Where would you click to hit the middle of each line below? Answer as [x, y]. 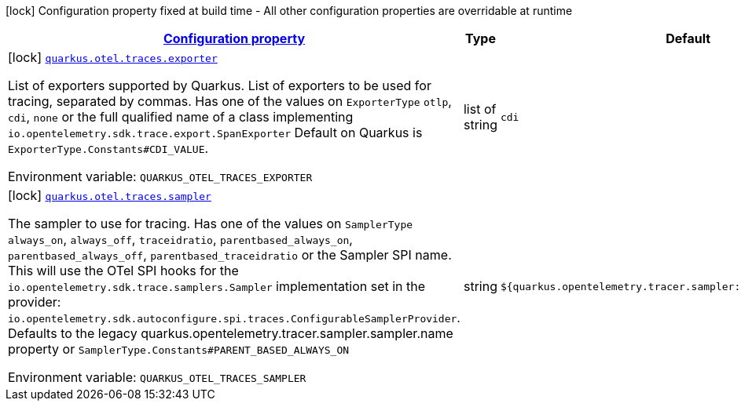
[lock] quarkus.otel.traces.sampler [110, 195]
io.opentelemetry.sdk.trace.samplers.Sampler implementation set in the [217, 286]
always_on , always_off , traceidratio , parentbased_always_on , [180, 239]
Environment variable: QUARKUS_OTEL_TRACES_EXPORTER [160, 176]
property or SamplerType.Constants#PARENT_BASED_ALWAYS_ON [179, 349]
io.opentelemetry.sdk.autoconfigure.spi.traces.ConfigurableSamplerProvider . [234, 318]
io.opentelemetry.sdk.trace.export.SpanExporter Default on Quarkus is [215, 133]
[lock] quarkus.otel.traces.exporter [113, 57]
